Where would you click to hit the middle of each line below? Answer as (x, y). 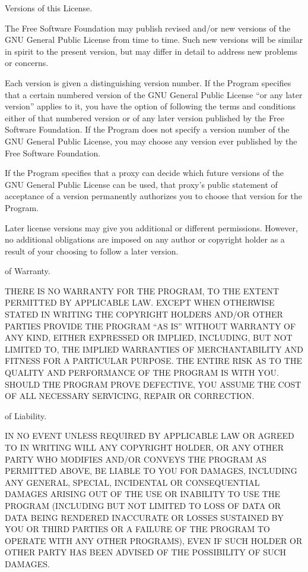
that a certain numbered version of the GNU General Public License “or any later (154, 94)
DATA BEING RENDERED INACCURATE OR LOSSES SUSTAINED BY (144, 517)
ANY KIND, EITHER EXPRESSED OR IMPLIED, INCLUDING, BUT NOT (149, 337)
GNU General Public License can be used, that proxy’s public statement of (141, 184)
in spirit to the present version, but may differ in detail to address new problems (151, 51)
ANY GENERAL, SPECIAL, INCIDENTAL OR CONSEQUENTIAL (132, 482)
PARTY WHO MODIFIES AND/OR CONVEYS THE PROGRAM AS (136, 459)
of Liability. (26, 415)
